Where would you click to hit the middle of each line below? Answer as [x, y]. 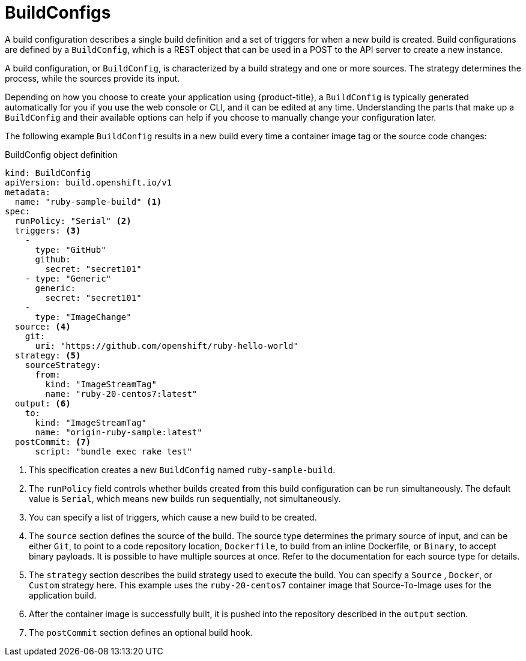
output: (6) [43, 403]
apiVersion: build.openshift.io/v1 [89, 182]
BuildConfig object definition [61, 154]
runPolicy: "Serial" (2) [73, 221]
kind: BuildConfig [48, 173]
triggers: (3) [48, 230]
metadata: [28, 192]
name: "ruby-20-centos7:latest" [121, 394]
